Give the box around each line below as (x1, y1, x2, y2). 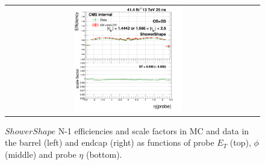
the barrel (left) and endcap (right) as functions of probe (5, 136, 214, 149)
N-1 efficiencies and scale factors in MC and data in (58, 124, 249, 137)
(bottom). (86, 148, 122, 160)
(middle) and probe (5, 148, 76, 160)
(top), (229, 136, 251, 149)
